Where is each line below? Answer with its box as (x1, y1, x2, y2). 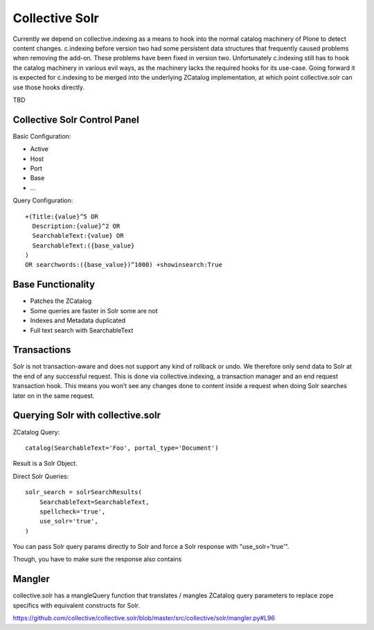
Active (30, 145, 48, 153)
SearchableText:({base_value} (32, 241, 135, 250)
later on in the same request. (12, 392, 95, 400)
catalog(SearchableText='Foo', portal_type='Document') (25, 444, 219, 452)
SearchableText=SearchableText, (39, 498, 150, 506)
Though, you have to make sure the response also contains (12, 555, 182, 563)
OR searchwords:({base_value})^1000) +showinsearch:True (25, 261, 223, 269)
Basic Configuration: (12, 132, 71, 140)
